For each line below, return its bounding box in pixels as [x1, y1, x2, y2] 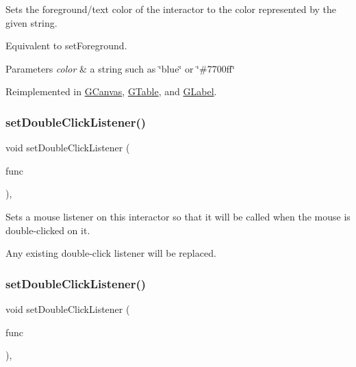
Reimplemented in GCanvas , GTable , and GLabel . [5, 84, 217, 99]
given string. [5, 15, 58, 29]
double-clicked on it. [5, 223, 90, 237]
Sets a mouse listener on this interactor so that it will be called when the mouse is [5, 209, 351, 223]
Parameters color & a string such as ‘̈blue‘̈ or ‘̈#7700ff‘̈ [5, 61, 236, 75]
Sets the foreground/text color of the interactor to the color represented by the [5, 2, 337, 16]
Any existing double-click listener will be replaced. [5, 246, 216, 260]
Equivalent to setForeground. [5, 38, 127, 53]
